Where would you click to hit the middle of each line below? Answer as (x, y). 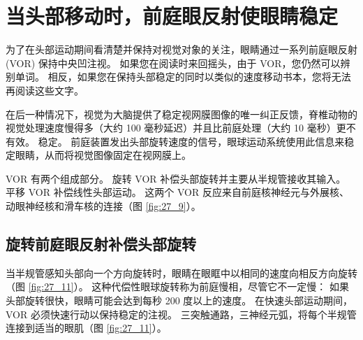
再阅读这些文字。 (45, 90)
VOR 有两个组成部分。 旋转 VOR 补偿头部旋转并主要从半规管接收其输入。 (176, 178)
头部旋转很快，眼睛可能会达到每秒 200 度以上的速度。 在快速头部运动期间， (179, 300)
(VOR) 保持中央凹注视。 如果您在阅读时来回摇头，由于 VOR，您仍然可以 (173, 63)
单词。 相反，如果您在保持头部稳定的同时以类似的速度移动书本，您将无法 (183, 77)
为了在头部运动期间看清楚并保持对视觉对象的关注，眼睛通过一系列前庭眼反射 (181, 49)
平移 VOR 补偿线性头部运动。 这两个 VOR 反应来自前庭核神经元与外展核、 (177, 192)
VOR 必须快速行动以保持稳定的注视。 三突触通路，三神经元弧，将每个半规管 (181, 314)
